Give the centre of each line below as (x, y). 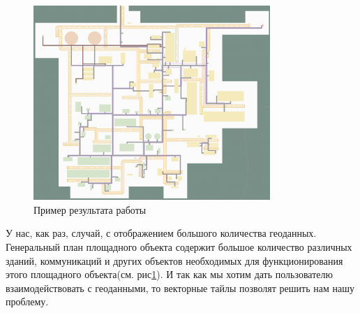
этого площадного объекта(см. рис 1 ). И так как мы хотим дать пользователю (169, 274)
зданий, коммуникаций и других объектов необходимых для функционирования (174, 260)
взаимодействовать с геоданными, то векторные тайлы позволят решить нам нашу (180, 287)
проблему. (27, 301)
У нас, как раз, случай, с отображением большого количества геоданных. (161, 233)
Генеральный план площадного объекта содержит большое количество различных (179, 246)
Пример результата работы (90, 209)
